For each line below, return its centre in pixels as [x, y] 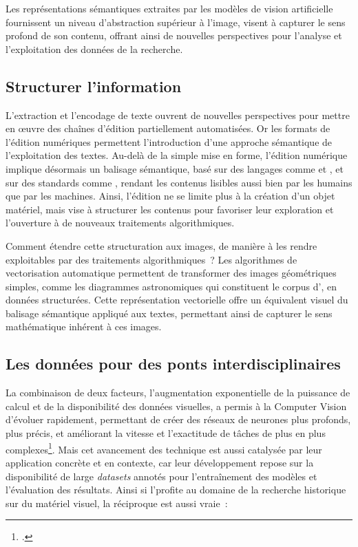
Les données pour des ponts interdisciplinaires [173, 364]
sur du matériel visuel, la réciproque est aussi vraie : [117, 503]
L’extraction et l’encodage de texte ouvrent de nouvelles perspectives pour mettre [178, 115]
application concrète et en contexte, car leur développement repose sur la [160, 462]
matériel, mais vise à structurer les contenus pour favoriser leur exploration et [170, 209]
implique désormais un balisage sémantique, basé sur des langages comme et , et [175, 168]
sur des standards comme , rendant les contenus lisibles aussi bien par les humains [179, 182]
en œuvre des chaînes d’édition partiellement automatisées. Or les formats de [168, 128]
